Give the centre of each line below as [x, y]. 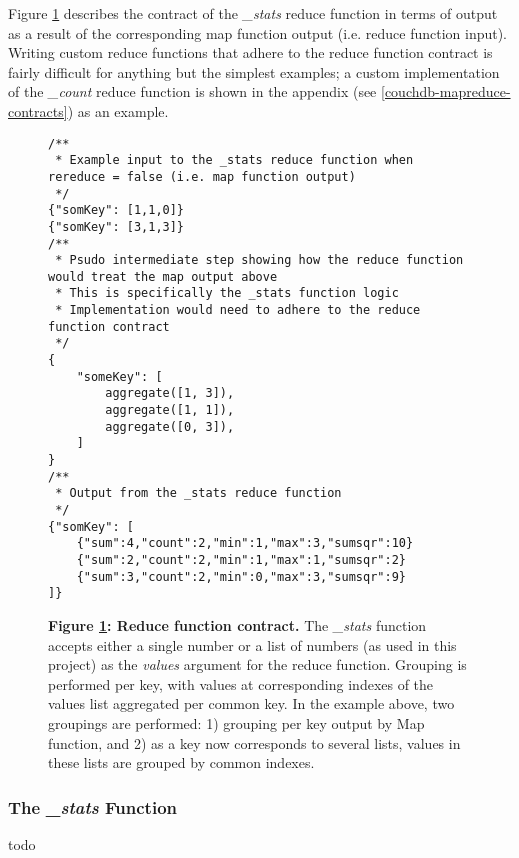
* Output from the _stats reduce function [198, 493]
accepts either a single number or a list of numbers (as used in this [252, 644]
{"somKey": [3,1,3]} [116, 226]
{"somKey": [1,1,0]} [116, 210]
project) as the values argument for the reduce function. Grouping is [257, 664]
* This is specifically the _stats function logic [227, 293]
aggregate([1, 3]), [170, 393]
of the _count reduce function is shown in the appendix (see [192, 91]
